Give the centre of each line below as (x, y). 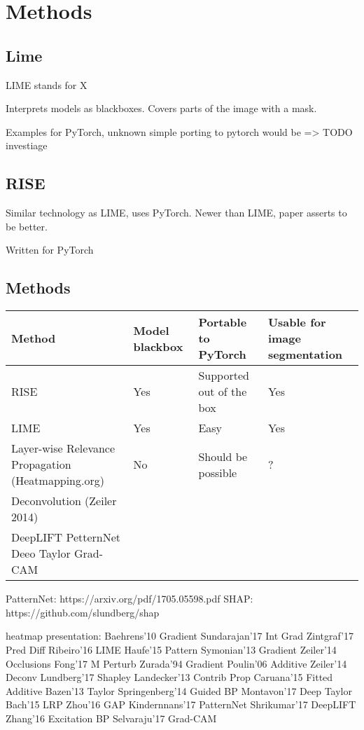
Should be (223, 456)
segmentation (305, 354)
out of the (223, 392)
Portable (223, 322)
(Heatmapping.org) (58, 481)
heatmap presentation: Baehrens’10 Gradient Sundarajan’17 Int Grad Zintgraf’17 (180, 636)
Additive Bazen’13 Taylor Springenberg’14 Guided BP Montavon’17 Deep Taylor (179, 690)
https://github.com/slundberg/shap (83, 612)
